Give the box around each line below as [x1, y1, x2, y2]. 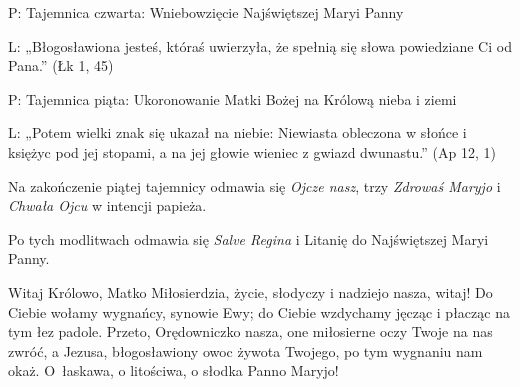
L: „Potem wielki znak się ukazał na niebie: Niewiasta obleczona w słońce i [8, 122, 467, 143]
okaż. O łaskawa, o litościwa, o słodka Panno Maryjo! [8, 360, 339, 381]
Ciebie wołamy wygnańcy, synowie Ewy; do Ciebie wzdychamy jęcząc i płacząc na [8, 301, 510, 322]
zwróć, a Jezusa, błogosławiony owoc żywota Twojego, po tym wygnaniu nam [8, 340, 483, 361]
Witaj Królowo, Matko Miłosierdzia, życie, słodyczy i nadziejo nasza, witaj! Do [8, 281, 493, 302]
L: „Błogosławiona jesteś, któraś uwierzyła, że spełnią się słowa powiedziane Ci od [8, 35, 512, 56]
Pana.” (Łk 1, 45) [8, 55, 114, 76]
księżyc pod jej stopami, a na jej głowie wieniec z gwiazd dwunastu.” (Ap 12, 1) [8, 141, 496, 162]
